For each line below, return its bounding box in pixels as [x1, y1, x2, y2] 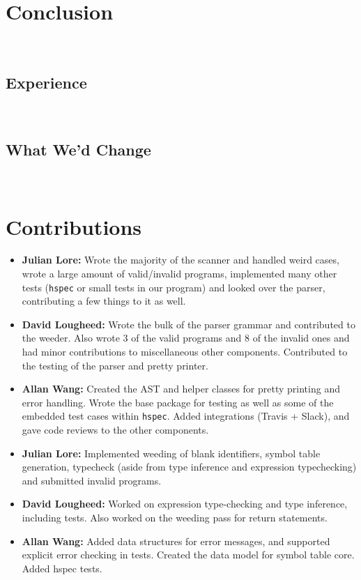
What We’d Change [6, 138, 151, 160]
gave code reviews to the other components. [22, 422, 209, 437]
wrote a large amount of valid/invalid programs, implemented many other [22, 266, 337, 281]
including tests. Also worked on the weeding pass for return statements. [22, 510, 328, 525]
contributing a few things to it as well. [22, 293, 186, 308]
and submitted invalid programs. [22, 473, 162, 487]
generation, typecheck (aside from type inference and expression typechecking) [22, 459, 357, 474]
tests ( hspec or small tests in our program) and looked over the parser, [22, 280, 325, 294]
